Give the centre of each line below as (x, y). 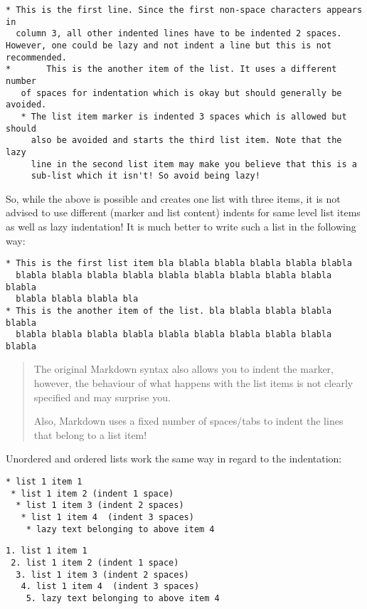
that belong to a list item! (90, 434)
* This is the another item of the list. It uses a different (171, 69)
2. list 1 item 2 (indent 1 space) (95, 562)
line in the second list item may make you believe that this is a (194, 164)
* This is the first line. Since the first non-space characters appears (184, 10)
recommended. (36, 57)
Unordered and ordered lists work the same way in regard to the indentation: (174, 459)
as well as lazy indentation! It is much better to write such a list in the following (181, 227)
